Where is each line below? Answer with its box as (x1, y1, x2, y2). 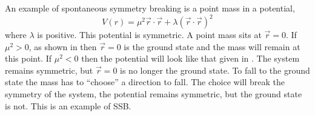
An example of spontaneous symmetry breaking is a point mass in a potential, (5, 2, 295, 14)
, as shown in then (28, 40, 97, 53)
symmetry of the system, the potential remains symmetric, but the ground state (5, 88, 302, 100)
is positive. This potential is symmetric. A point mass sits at (37, 28, 262, 41)
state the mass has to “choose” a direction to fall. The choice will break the (5, 76, 285, 88)
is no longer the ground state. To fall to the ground (120, 63, 310, 76)
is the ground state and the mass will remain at (124, 40, 300, 53)
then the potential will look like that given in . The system (81, 52, 300, 65)
